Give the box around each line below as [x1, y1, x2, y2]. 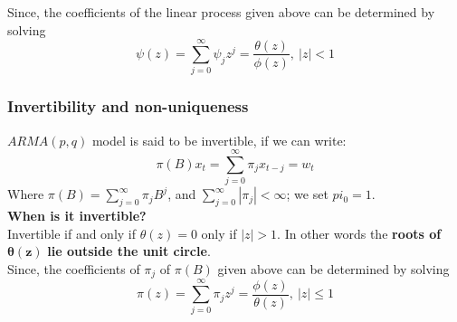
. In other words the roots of [277, 223, 442, 242]
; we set [286, 185, 328, 204]
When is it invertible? [7, 206, 147, 225]
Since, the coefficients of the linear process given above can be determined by [7, 3, 435, 21]
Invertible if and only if [7, 223, 137, 242]
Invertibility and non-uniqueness [7, 95, 249, 118]
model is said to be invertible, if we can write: [91, 130, 347, 149]
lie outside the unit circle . [47, 241, 211, 260]
